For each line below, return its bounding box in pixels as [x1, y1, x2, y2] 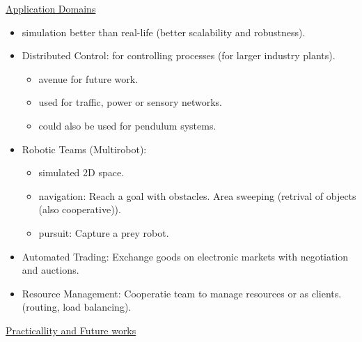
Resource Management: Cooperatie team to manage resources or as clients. [22, 286, 342, 300]
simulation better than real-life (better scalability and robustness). [22, 24, 306, 39]
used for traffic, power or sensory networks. [38, 95, 223, 109]
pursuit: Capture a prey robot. [38, 225, 169, 240]
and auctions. [22, 263, 79, 277]
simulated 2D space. [38, 165, 125, 180]
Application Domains [6, 1, 96, 15]
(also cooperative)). [38, 202, 121, 217]
